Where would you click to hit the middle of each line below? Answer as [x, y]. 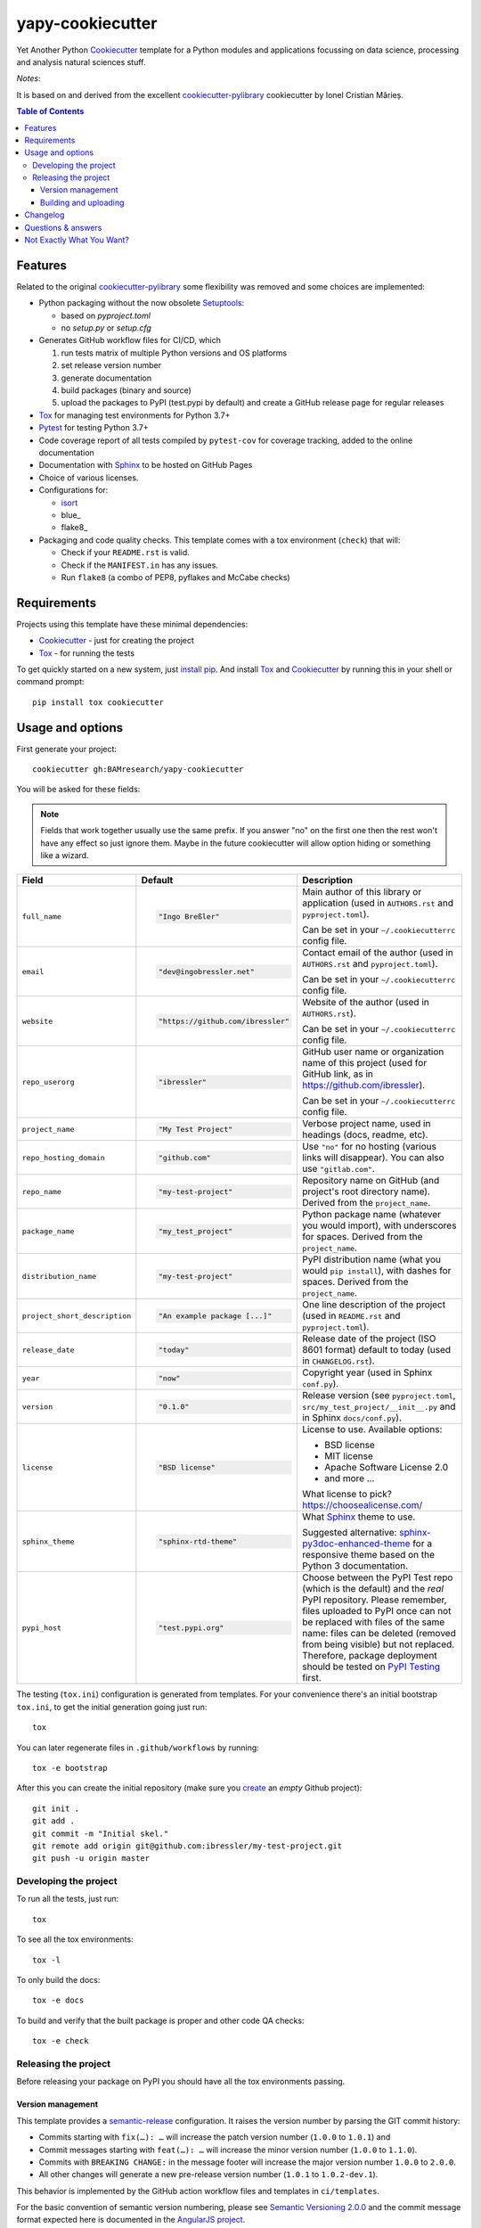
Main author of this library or [362, 892]
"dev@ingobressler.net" [206, 971]
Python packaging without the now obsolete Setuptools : [142, 303]
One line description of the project [373, 1305]
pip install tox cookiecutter [98, 702]
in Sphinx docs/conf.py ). [352, 1418]
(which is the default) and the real [373, 1589]
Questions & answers [63, 227]
